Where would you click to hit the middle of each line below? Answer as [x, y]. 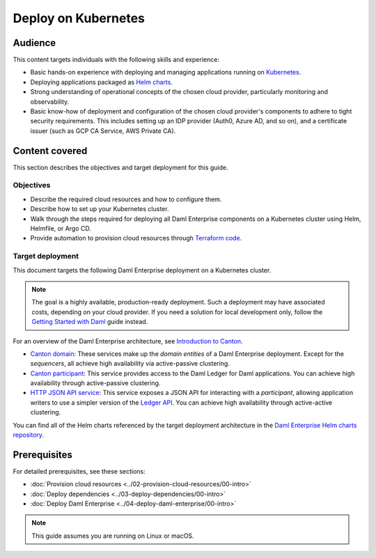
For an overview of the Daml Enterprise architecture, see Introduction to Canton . [128, 341]
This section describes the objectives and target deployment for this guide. [120, 167]
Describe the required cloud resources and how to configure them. [126, 199]
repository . [29, 435]
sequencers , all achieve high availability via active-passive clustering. [130, 364]
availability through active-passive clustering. [95, 383]
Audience [34, 43]
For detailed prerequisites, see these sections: [79, 471]
